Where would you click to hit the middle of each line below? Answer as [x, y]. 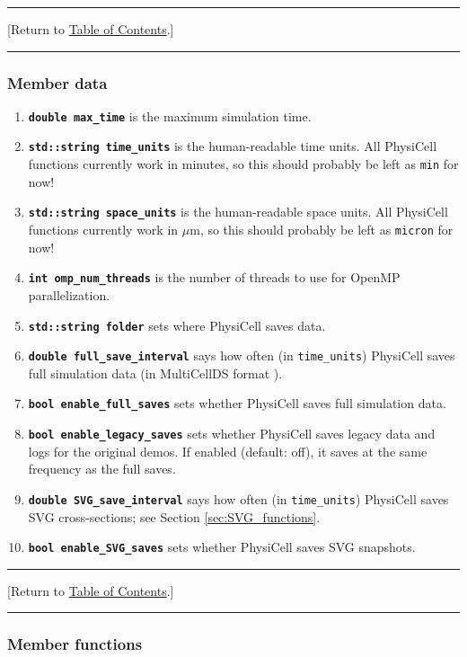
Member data [57, 82]
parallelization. [69, 294]
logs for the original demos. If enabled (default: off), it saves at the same [228, 451]
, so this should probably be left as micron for [326, 230]
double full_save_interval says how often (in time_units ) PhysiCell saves [242, 355]
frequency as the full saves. [102, 469]
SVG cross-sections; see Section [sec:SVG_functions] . [174, 516]
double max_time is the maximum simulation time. [170, 115]
